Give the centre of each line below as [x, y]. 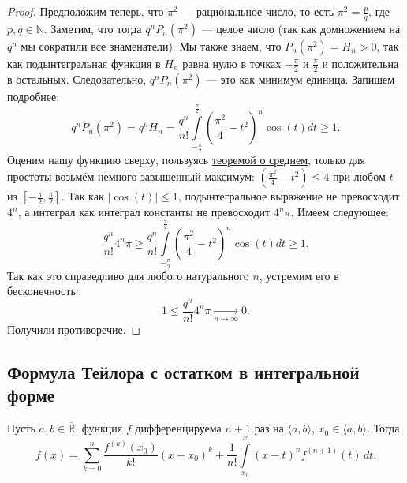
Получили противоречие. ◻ [74, 329]
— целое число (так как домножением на [301, 28]
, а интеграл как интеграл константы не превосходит [144, 212]
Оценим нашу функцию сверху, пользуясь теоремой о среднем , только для [186, 159]
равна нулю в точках [232, 63]
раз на [269, 428]
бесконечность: [43, 291]
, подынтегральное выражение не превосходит [289, 196]
